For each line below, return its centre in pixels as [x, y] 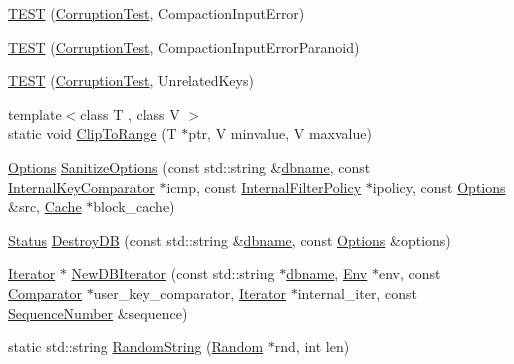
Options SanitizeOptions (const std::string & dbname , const [189, 166]
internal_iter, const [357, 292]
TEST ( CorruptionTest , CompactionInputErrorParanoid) [184, 46]
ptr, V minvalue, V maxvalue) [280, 133]
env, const [409, 273]
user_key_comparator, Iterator [190, 292]
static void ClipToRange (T [92, 133]
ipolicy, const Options [439, 186]
